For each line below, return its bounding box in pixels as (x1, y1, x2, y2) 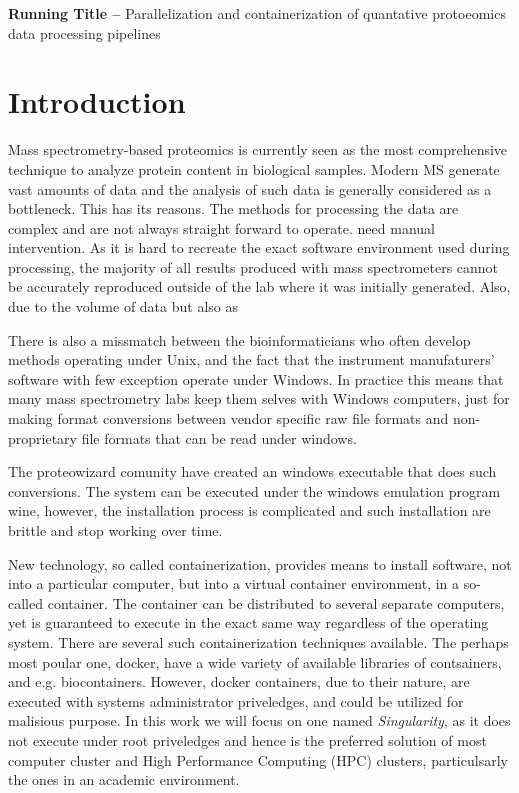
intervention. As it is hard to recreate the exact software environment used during (8, 237, 510, 258)
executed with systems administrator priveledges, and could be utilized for (8, 690, 464, 711)
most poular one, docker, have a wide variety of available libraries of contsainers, (8, 651, 502, 672)
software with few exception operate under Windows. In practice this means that (8, 368, 504, 389)
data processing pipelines (8, 22, 161, 43)
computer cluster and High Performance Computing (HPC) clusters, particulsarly (8, 749, 508, 770)
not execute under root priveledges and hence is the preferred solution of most (8, 729, 487, 750)
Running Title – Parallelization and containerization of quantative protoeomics (8, 3, 506, 23)
